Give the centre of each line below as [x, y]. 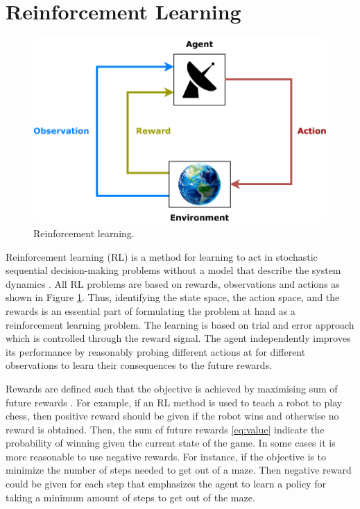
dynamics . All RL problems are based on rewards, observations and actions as [173, 283]
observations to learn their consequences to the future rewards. [139, 365]
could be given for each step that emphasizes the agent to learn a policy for [166, 484]
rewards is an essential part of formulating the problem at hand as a [151, 310]
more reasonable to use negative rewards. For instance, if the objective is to [166, 456]
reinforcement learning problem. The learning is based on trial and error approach [180, 324]
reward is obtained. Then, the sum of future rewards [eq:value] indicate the [165, 429]
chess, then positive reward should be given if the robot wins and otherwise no [172, 416]
